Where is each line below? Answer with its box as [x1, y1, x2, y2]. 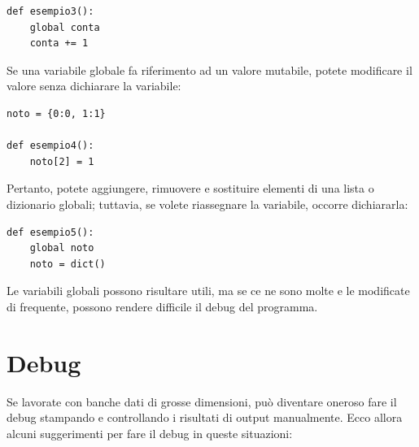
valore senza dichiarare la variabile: [7, 77, 181, 94]
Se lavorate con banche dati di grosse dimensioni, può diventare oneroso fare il [7, 393, 397, 410]
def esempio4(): [7, 140, 94, 152]
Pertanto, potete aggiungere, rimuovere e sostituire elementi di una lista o [7, 180, 374, 197]
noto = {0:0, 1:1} [7, 107, 106, 119]
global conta [29, 21, 100, 33]
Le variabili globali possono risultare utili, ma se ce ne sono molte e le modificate [7, 282, 410, 299]
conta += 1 [29, 37, 89, 50]
